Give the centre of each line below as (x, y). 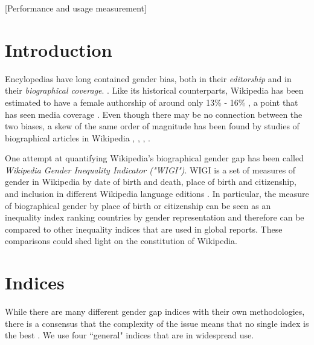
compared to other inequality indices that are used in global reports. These (144, 229)
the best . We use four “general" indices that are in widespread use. (130, 335)
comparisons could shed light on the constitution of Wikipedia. (121, 241)
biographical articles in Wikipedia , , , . (78, 137)
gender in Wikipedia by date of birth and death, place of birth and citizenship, (151, 182)
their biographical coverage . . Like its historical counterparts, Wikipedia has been (154, 90)
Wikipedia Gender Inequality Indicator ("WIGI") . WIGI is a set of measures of (150, 169)
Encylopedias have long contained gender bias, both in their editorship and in (148, 78)
